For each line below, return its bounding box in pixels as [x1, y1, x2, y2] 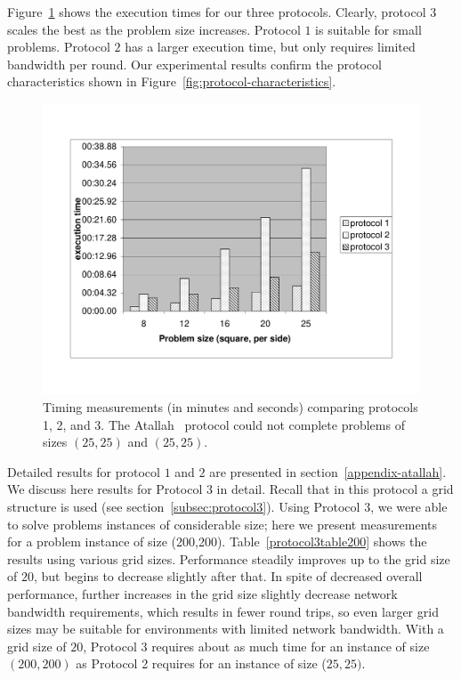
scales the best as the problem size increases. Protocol [7, 20, 301, 38]
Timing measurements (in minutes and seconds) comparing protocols [43, 398, 418, 416]
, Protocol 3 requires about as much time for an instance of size [83, 636, 430, 655]
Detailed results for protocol [7, 462, 160, 481]
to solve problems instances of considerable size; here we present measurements [7, 514, 438, 533]
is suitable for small [315, 20, 422, 38]
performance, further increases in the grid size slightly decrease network [7, 585, 398, 603]
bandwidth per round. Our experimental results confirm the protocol [7, 54, 382, 73]
